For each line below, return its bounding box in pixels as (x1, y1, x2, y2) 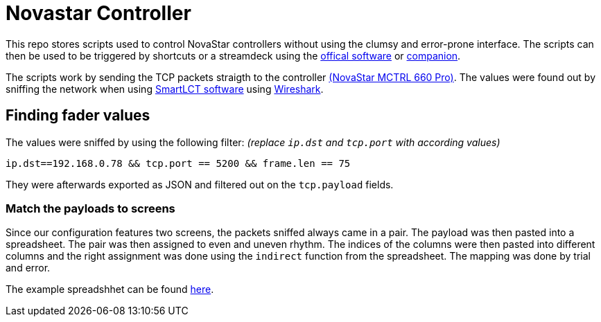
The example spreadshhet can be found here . (6, 283, 214, 296)
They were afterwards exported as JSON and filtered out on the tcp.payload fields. (6, 178, 394, 190)
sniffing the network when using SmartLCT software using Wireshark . (6, 82, 324, 95)
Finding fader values (6, 107, 150, 125)
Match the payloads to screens (6, 201, 175, 215)
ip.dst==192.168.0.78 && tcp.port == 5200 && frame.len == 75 (6, 157, 351, 169)
